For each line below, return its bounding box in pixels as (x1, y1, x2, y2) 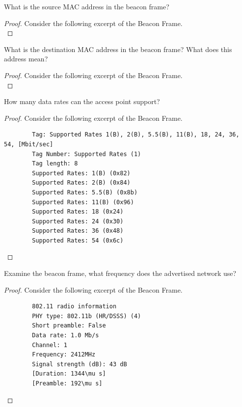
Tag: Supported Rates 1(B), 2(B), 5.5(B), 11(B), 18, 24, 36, (32, 131, 240, 138)
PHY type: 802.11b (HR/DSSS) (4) (32, 312, 141, 320)
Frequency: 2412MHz (32, 351, 96, 358)
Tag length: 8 (32, 160, 78, 167)
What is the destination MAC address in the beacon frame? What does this (4, 44, 232, 54)
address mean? (4, 54, 48, 64)
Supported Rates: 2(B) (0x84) (32, 179, 131, 187)
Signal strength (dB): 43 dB (32, 360, 127, 368)
